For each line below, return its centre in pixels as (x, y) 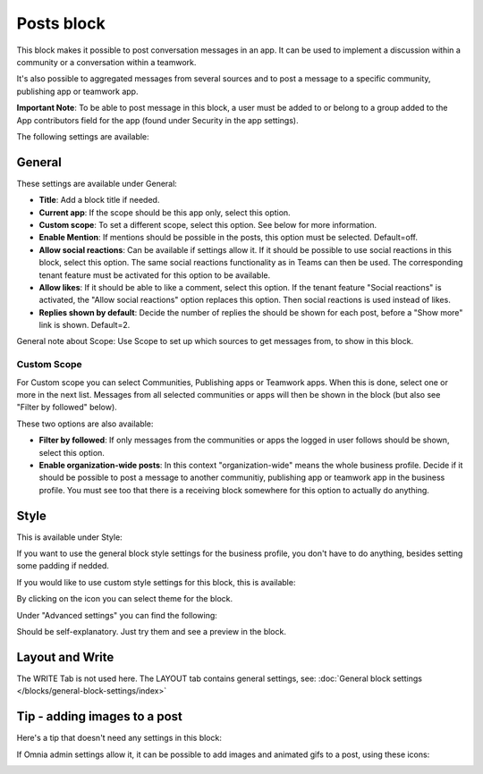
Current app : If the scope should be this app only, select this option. (165, 212)
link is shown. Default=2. (85, 325)
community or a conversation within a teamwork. (106, 62)
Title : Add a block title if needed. (99, 200)
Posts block (61, 23)
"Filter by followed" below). (67, 408)
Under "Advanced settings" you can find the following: (117, 615)
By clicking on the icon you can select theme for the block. (124, 599)
